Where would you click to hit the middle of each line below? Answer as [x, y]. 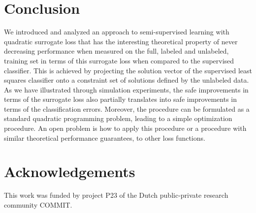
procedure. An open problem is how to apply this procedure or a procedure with [125, 128]
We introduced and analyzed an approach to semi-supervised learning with [117, 32]
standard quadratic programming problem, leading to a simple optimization [118, 118]
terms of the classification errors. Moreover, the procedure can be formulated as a [127, 108]
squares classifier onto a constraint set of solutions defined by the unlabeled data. [127, 80]
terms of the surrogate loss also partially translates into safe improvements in [121, 99]
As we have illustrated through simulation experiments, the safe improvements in [126, 89]
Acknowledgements [70, 171]
